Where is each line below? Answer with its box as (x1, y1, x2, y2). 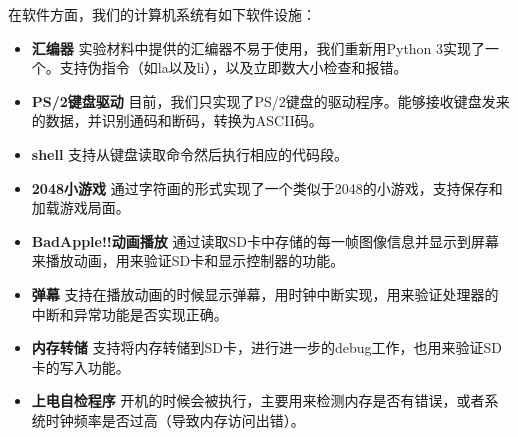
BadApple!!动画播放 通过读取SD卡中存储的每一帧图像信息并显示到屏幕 (31, 230, 499, 251)
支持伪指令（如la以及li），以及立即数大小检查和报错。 (59, 57, 408, 78)
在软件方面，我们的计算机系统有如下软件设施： (8, 4, 316, 24)
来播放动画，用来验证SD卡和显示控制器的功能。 (31, 250, 345, 271)
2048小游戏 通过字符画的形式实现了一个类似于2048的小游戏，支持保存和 (31, 177, 503, 198)
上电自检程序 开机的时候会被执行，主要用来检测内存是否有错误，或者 (31, 390, 485, 411)
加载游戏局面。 (31, 197, 130, 218)
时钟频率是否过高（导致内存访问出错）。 (45, 409, 305, 430)
